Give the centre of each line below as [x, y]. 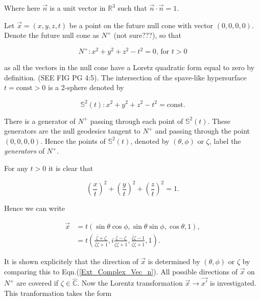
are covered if [38, 283]
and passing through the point [203, 131]
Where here [22, 8]
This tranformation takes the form [58, 293]
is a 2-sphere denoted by [86, 87]
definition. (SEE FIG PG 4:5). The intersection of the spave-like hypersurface [125, 77]
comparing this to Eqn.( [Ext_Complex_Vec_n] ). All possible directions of [121, 271]
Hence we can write [34, 208]
